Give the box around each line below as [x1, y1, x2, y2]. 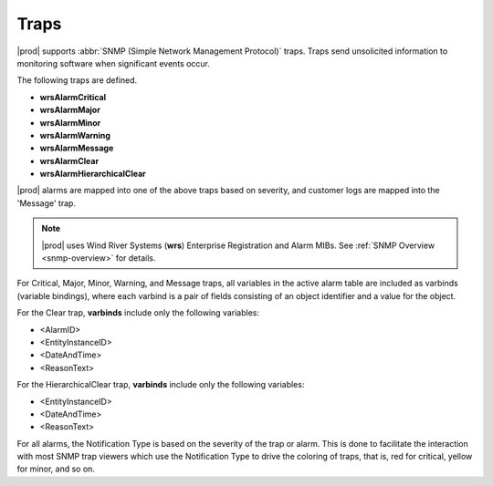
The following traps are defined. [16, 75, 138, 86]
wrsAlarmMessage [39, 142, 114, 154]
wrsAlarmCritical [39, 91, 107, 102]
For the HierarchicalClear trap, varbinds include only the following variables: [16, 379, 305, 390]
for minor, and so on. [16, 463, 96, 474]
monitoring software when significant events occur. [16, 57, 210, 68]
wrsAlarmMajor [39, 105, 100, 116]
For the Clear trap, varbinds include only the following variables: [16, 307, 260, 318]
